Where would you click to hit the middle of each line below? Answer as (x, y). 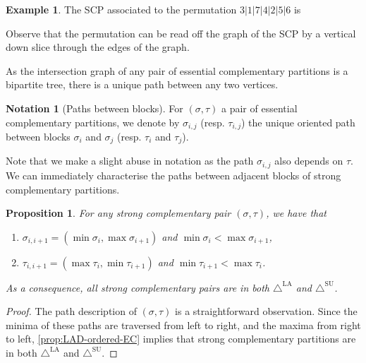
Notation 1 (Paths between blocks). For (94, 108)
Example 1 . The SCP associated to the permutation (121, 9)
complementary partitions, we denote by (93, 122)
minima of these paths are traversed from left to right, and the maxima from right (183, 325)
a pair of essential (260, 108)
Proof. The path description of (71, 311)
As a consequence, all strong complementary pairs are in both (138, 287)
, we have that (296, 213)
